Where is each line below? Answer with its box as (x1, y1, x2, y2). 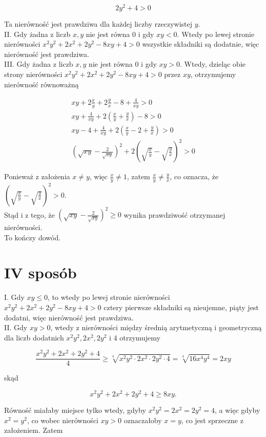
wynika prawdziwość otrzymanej (124, 209, 226, 220)
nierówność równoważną (4, 79, 79, 89)
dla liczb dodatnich (4, 332, 64, 343)
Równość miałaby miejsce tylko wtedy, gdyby (4, 405, 146, 415)
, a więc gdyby (215, 405, 260, 415)
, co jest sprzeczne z (181, 414, 243, 425)
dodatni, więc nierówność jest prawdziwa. (4, 312, 134, 322)
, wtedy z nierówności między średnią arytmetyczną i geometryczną (50, 322, 262, 333)
